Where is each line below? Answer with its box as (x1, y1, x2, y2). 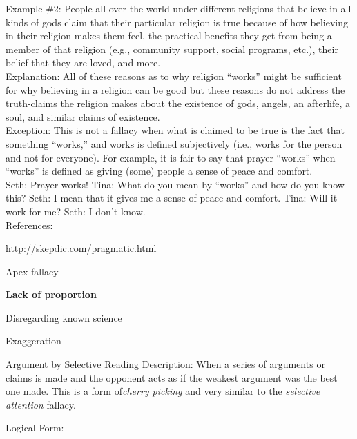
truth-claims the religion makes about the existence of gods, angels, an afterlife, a (6, 96, 351, 110)
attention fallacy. (6, 397, 76, 411)
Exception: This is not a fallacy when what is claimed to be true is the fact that (6, 123, 345, 137)
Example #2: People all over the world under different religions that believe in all (6, 1, 351, 15)
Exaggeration (6, 333, 61, 348)
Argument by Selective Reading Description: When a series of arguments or (6, 357, 325, 371)
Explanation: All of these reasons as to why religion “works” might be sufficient (6, 68, 342, 83)
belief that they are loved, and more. (6, 55, 161, 70)
